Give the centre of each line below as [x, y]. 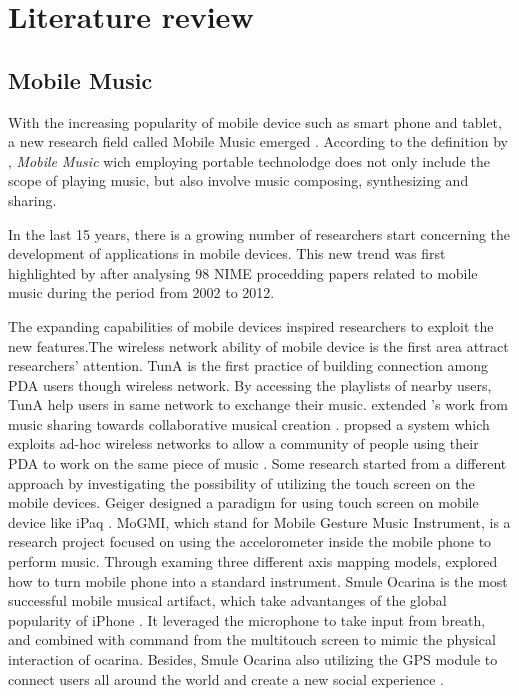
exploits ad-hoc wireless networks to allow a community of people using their [243, 443]
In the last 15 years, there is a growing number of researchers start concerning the [259, 233]
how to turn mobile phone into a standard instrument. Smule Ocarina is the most [258, 580]
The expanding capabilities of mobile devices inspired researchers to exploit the [251, 325]
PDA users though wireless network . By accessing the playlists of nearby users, [250, 384]
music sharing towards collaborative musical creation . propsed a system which [249, 423]
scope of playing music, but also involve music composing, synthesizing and [238, 180]
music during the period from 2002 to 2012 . [141, 292]
